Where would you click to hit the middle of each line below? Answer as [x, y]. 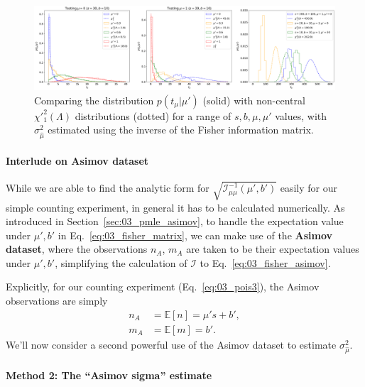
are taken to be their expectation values [273, 249]
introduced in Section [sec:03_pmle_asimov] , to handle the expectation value [175, 221]
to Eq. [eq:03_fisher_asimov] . [265, 262]
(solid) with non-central [254, 100]
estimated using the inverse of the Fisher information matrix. [181, 130]
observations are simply [57, 301]
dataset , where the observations [77, 249]
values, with [301, 115]
